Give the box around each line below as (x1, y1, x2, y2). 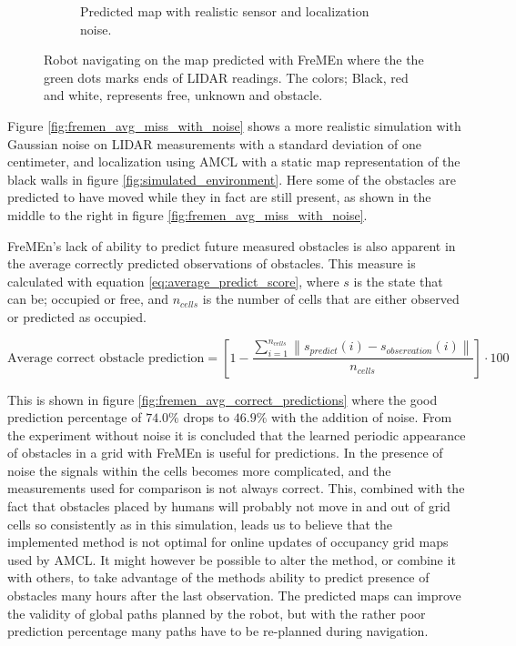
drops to (183, 408, 230, 427)
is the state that (353, 271, 443, 290)
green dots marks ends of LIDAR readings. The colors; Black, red (44, 67, 409, 86)
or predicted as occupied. (7, 307, 147, 326)
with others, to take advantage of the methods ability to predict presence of (7, 568, 430, 587)
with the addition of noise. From (270, 408, 452, 427)
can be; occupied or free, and (7, 289, 169, 308)
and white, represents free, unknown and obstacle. (44, 86, 323, 105)
